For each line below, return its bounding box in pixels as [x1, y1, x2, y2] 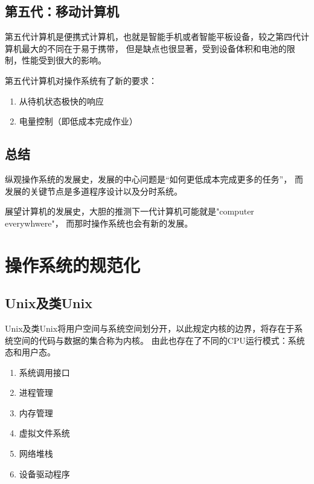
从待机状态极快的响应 [19, 94, 104, 107]
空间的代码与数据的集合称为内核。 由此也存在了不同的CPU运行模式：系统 [13, 334, 305, 346]
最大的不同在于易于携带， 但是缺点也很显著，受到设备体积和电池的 [21, 42, 287, 54]
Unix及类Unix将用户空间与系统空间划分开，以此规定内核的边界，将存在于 [5, 321, 295, 334]
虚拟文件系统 [19, 427, 70, 439]
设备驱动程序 [19, 467, 70, 480]
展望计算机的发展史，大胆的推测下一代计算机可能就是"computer [5, 205, 254, 218]
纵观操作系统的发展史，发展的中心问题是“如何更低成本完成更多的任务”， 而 [5, 172, 303, 185]
